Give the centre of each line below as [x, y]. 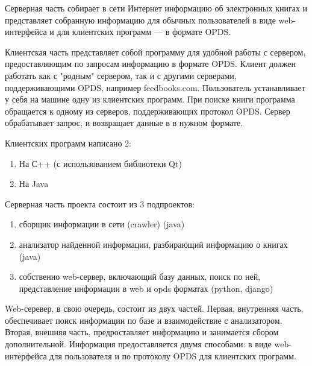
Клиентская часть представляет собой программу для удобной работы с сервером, [155, 52]
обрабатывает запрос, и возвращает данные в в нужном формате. [124, 123]
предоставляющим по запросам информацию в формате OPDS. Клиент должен [151, 64]
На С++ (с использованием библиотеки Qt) [100, 163]
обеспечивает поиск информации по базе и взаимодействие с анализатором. [144, 320]
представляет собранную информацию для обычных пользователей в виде [140, 20]
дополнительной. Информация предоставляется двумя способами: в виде [138, 344]
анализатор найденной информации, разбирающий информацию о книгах [153, 244]
